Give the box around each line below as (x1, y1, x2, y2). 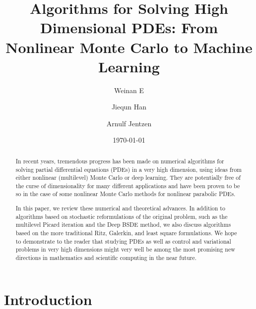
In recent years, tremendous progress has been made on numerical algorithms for (15, 156, 224, 165)
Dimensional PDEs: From (40, 17, 218, 38)
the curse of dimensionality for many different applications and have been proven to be (15, 181, 240, 190)
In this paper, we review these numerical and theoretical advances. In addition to (15, 204, 225, 212)
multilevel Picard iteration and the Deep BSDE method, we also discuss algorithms (15, 220, 231, 229)
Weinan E (114, 85, 144, 95)
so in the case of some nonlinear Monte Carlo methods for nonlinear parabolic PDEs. (15, 190, 236, 198)
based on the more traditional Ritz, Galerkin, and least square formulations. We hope (15, 229, 237, 237)
